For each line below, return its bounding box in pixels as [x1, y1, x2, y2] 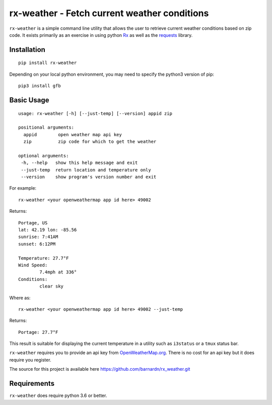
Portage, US [18, 220, 48, 225]
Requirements [9, 379, 55, 388]
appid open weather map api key [23, 132, 122, 137]
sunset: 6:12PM [18, 241, 56, 247]
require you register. [9, 357, 51, 363]
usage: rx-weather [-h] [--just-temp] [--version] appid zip [18, 110, 172, 116]
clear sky [39, 283, 64, 290]
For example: [9, 185, 37, 191]
